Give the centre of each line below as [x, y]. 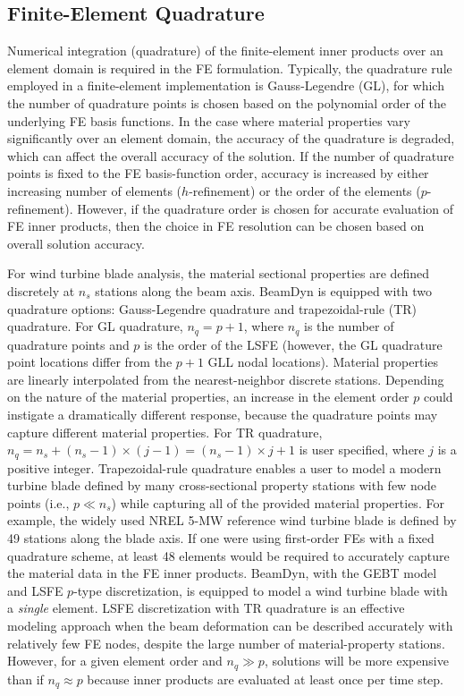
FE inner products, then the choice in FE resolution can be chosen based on [216, 226]
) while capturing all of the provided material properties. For [278, 502]
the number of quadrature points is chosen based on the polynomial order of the [227, 102]
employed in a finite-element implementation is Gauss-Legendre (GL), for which [226, 85]
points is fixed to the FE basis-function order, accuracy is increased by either [218, 173]
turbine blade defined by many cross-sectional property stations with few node [222, 485]
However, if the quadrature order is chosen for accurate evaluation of [266, 208]
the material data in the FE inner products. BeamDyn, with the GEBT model [222, 573]
